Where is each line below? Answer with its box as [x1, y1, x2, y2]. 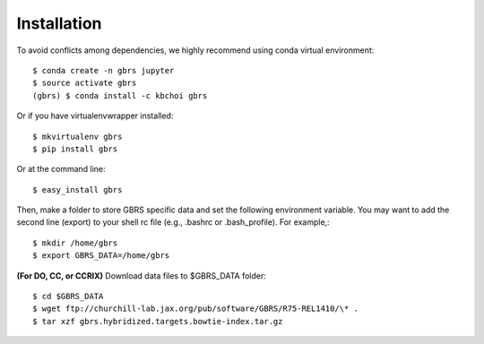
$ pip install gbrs [32, 143, 118, 154]
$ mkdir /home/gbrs [32, 237, 118, 248]
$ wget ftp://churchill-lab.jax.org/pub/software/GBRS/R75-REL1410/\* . [32, 304, 359, 314]
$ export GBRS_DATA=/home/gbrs [32, 251, 170, 261]
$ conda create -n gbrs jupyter [32, 65, 175, 75]
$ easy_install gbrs [32, 185, 123, 194]
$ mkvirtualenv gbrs [32, 131, 123, 142]
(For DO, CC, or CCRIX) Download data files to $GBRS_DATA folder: [16, 270, 266, 281]
